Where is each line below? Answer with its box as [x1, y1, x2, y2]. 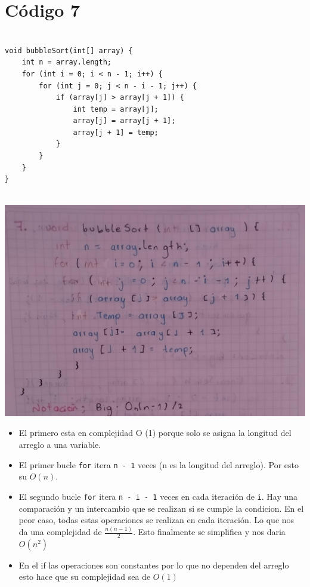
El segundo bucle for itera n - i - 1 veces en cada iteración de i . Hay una [18, 490, 298, 502]
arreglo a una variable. [18, 438, 101, 451]
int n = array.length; [21, 58, 111, 67]
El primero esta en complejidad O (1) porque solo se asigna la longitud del [18, 426, 292, 439]
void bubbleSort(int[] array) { [5, 46, 133, 55]
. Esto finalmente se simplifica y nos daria [133, 525, 286, 538]
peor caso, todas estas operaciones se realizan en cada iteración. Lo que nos [18, 514, 294, 526]
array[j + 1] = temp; [73, 128, 159, 137]
